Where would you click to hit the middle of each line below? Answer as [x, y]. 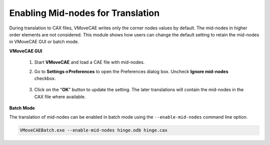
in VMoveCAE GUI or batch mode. [44, 42]
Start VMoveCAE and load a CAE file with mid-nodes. [89, 62]
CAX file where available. [60, 97]
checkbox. [45, 78]
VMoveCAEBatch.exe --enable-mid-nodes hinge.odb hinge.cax [93, 130]
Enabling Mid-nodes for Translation [84, 13]
